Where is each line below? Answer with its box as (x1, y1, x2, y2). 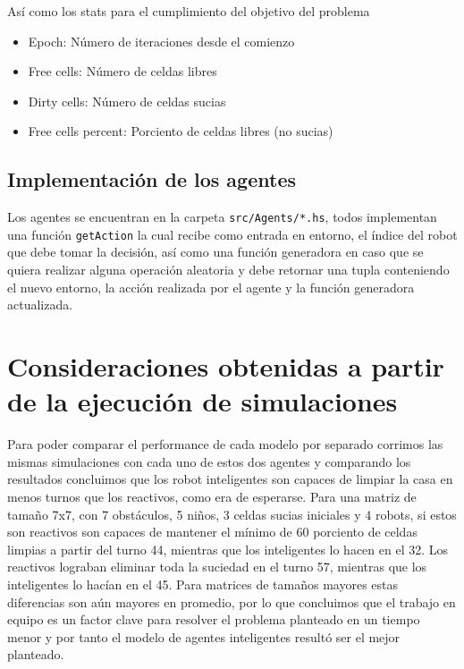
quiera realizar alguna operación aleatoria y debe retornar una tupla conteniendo (7, 260, 450, 279)
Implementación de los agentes (7, 165, 296, 193)
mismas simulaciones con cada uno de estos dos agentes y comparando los (7, 452, 411, 470)
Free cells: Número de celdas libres (28, 62, 217, 80)
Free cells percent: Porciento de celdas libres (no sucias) (28, 122, 333, 140)
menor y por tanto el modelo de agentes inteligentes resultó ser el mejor (7, 627, 401, 646)
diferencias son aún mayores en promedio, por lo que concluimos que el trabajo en (7, 592, 456, 611)
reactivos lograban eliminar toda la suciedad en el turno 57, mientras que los (7, 557, 427, 576)
